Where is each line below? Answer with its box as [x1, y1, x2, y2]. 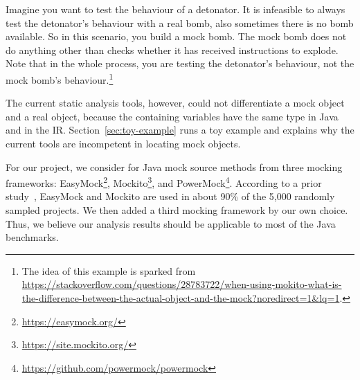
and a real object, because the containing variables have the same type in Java [6, 109, 339, 123]
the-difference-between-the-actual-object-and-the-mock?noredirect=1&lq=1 [21, 291, 340, 305]
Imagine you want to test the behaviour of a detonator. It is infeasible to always [6, 2, 345, 16]
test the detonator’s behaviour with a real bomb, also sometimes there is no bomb [6, 15, 354, 30]
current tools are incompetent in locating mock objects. [6, 136, 241, 150]
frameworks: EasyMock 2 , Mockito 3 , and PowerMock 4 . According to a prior [6, 174, 322, 190]
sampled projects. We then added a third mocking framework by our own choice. [6, 203, 348, 217]
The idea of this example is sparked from [21, 263, 196, 278]
